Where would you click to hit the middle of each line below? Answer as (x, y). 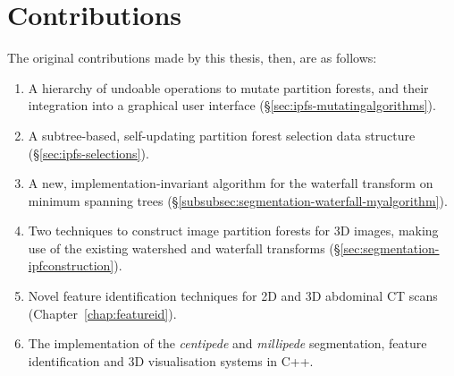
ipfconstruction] (71, 265)
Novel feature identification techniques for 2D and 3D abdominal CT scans (233, 296)
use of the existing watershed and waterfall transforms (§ (184, 248)
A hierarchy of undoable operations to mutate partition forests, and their (228, 87)
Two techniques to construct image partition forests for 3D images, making (233, 231)
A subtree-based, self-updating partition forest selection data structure (222, 135)
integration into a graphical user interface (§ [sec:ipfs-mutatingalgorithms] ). (232, 105)
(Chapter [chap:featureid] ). (102, 313)
